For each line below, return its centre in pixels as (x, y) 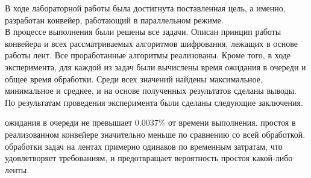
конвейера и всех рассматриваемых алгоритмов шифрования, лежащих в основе (151, 43)
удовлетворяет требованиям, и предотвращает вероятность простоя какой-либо (149, 158)
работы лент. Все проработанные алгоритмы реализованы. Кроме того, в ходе (148, 55)
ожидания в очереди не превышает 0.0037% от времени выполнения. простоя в (150, 122)
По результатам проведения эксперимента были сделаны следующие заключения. (154, 102)
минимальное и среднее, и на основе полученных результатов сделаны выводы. (151, 91)
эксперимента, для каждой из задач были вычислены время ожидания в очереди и (155, 66)
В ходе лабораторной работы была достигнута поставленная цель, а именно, (145, 8)
